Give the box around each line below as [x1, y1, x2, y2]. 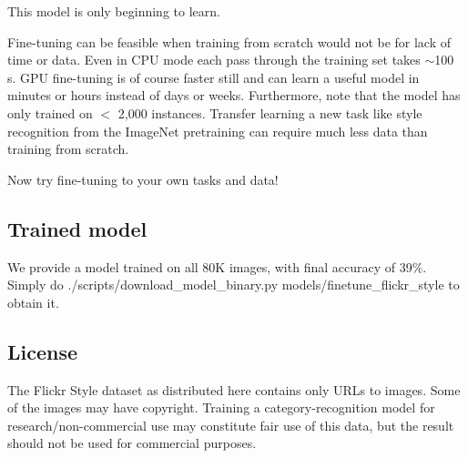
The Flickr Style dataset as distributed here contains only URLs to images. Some [7, 380, 461, 399]
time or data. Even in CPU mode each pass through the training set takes [7, 50, 421, 69]
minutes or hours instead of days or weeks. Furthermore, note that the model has [7, 86, 461, 105]
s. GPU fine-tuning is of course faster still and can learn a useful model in [7, 67, 420, 87]
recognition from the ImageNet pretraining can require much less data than [7, 121, 428, 140]
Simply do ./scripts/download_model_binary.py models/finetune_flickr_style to [7, 275, 460, 294]
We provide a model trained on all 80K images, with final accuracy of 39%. [7, 257, 427, 276]
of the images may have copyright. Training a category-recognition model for [7, 398, 435, 417]
